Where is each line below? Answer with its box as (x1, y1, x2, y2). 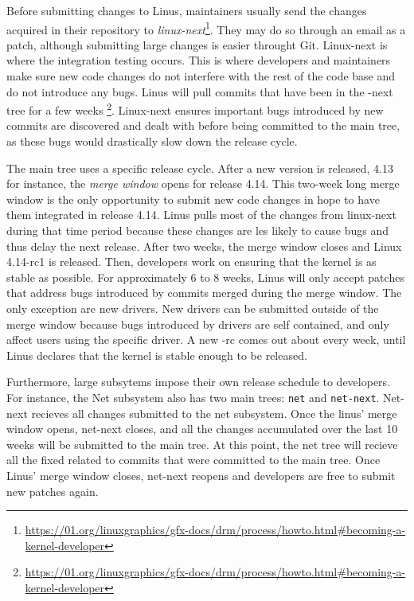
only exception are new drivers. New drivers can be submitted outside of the (6, 300, 379, 316)
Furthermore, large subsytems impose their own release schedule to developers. (6, 373, 391, 390)
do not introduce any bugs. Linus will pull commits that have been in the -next (6, 83, 393, 100)
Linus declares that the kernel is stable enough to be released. (6, 346, 307, 363)
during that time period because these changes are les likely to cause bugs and (6, 222, 389, 239)
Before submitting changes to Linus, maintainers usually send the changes (6, 2, 367, 18)
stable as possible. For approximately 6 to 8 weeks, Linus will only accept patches (6, 268, 404, 285)
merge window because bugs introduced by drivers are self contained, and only (6, 315, 389, 332)
